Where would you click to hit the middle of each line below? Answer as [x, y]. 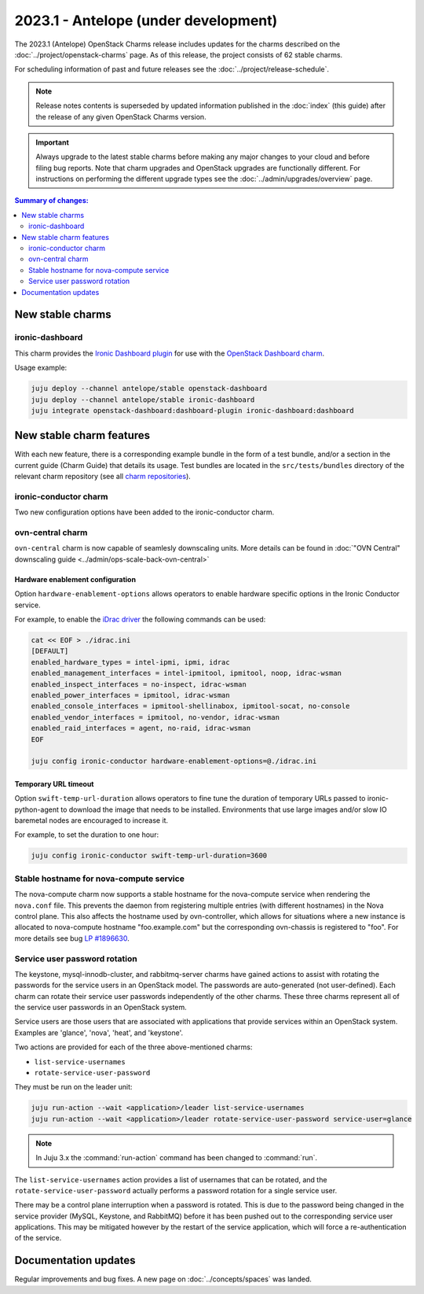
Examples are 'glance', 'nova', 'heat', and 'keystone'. [99, 1032]
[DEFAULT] [50, 651]
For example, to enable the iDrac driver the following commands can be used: [140, 619]
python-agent [37, 809]
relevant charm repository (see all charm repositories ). [103, 477]
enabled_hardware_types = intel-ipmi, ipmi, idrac [131, 662]
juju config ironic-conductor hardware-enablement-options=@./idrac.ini [174, 761]
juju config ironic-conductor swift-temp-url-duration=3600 [149, 856]
